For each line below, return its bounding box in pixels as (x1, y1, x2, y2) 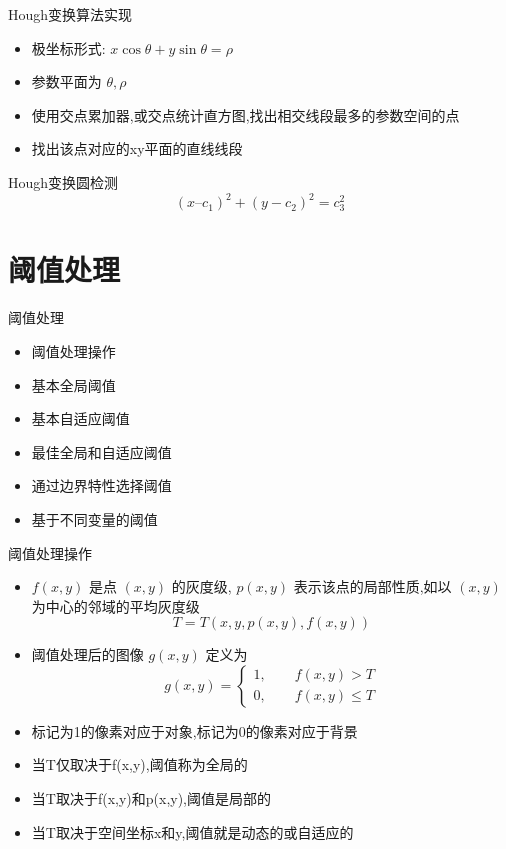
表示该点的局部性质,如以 (293, 576, 452, 597)
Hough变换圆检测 (8, 171, 119, 192)
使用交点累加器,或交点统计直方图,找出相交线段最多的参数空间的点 (31, 104, 460, 125)
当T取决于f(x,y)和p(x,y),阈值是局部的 (31, 788, 271, 809)
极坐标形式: (31, 37, 106, 58)
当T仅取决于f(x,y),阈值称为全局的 (31, 754, 248, 775)
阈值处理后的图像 (31, 644, 144, 665)
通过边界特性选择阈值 (31, 475, 172, 496)
